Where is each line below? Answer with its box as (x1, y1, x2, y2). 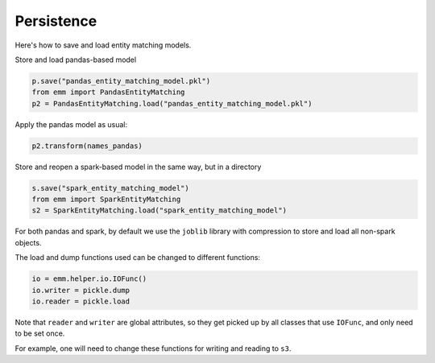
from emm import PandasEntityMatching (31, 88, 185, 97)
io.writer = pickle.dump (31, 286, 130, 295)
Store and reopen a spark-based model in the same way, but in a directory (14, 162, 262, 171)
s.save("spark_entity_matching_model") (31, 184, 189, 192)
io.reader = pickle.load (31, 296, 130, 306)
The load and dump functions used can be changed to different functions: (14, 253, 261, 262)
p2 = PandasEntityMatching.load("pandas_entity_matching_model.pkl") (31, 99, 313, 108)
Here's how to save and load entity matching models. (14, 40, 192, 50)
